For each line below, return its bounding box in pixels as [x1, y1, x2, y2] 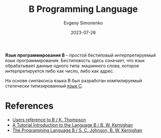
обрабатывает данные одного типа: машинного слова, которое [5, 63, 140, 69]
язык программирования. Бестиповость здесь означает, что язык [5, 57, 145, 63]
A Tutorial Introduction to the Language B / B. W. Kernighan [12, 122, 133, 128]
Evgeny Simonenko [63, 20, 103, 26]
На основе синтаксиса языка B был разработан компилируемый [5, 77, 142, 83]
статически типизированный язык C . [5, 83, 83, 89]
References [5, 100, 54, 112]
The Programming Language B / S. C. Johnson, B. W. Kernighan [12, 127, 143, 133]
